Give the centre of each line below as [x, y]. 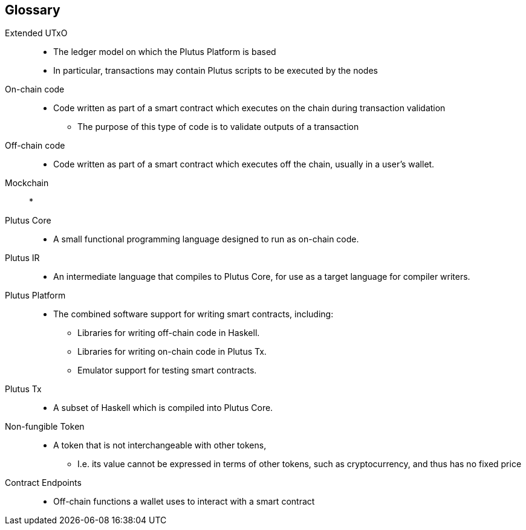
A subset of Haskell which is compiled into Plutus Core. [163, 408]
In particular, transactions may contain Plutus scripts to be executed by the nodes [216, 71]
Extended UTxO [36, 33]
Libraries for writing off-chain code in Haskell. [169, 333]
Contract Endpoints [43, 483]
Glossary [33, 10]
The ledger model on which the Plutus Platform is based [165, 52]
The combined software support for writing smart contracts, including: [193, 314]
